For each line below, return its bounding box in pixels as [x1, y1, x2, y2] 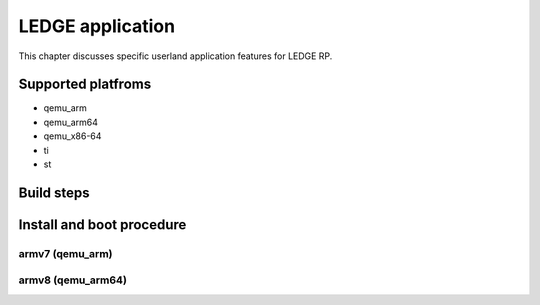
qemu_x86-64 [43, 130, 102, 142]
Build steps [18, 184, 90, 201]
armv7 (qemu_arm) [18, 246, 113, 260]
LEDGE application [18, 15, 175, 37]
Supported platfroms [18, 76, 152, 93]
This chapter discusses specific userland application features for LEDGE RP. [18, 50, 333, 62]
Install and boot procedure [18, 216, 187, 233]
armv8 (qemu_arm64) [18, 273, 127, 287]
